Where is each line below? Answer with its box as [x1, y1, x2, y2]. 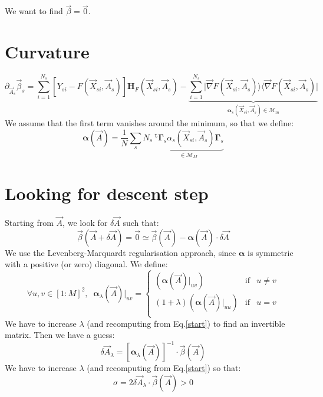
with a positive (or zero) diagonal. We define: [5, 258, 168, 270]
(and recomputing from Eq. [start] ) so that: [87, 362, 241, 374]
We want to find [5, 5, 63, 17]
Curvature [5, 40, 90, 63]
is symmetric [248, 246, 294, 258]
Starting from [5, 216, 54, 229]
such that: [123, 216, 159, 229]
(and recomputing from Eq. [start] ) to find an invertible [87, 317, 285, 329]
